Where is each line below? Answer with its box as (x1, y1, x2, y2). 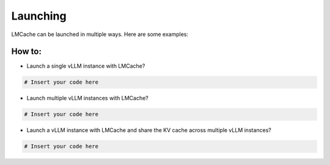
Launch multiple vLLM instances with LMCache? (26, 95, 149, 102)
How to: (11, 46, 42, 57)
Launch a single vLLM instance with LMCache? (26, 62, 145, 70)
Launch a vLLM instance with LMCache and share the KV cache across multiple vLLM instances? (26, 127, 272, 134)
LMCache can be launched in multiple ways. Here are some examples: (11, 31, 189, 38)
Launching (11, 9, 67, 23)
